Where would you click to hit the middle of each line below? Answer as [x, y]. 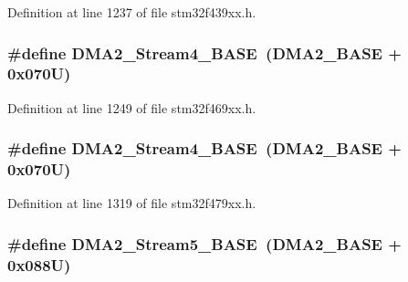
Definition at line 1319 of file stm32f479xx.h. [132, 203]
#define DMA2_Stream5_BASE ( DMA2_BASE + [204, 243]
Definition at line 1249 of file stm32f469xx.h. [132, 107]
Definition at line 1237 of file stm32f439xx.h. [132, 12]
